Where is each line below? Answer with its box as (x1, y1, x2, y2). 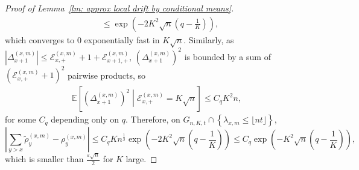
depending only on (51, 113, 119, 126)
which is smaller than (5, 153, 84, 165)
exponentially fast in (84, 33, 160, 46)
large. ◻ (125, 153, 157, 165)
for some (5, 113, 36, 126)
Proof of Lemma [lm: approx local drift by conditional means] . (5, 2, 234, 14)
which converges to (5, 33, 75, 46)
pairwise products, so (68, 68, 146, 81)
